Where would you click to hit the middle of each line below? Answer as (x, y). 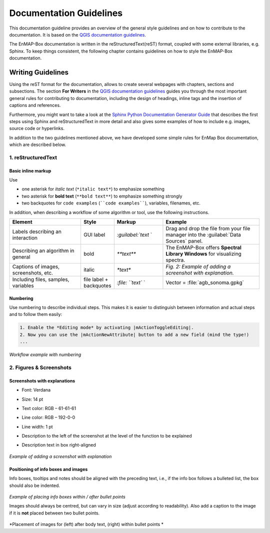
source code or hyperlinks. (37, 128)
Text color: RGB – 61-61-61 (49, 408)
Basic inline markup (30, 170)
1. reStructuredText (33, 157)
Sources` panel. (184, 241)
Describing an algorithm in (43, 251)
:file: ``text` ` (131, 282)
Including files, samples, (41, 279)
